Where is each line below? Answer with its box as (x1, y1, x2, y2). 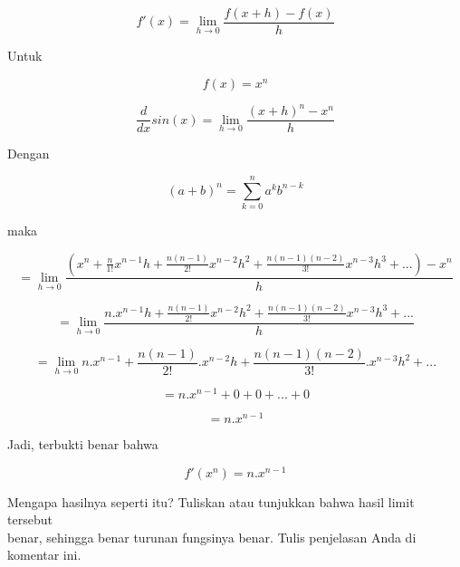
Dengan (7, 144, 50, 163)
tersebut (7, 510, 53, 529)
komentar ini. (7, 545, 81, 564)
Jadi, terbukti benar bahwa (7, 434, 158, 453)
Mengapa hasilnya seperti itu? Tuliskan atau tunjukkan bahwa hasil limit (7, 492, 415, 511)
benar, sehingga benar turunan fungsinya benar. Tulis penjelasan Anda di (7, 527, 417, 546)
